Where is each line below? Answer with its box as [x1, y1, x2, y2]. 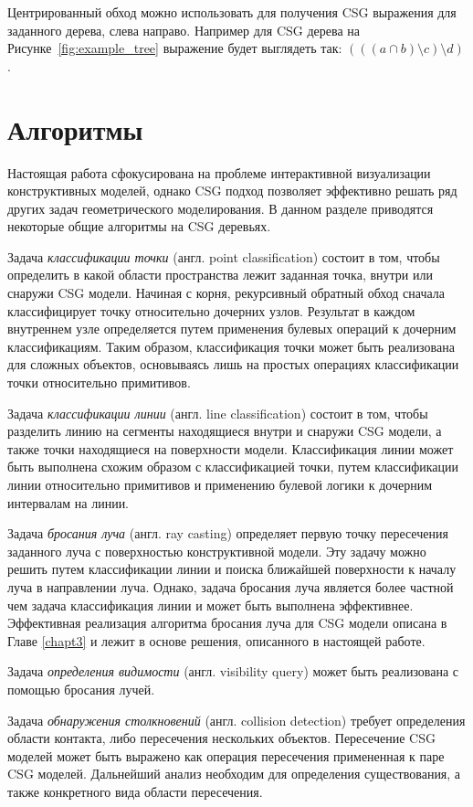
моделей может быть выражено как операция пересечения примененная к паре [7, 746, 445, 765]
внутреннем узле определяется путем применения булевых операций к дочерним [7, 319, 457, 338]
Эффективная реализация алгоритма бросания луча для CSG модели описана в [7, 613, 447, 632]
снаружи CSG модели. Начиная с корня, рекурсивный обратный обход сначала [7, 283, 446, 303]
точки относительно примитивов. [7, 373, 191, 392]
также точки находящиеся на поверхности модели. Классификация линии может [7, 439, 454, 458]
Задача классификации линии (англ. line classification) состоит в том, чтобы [7, 403, 428, 422]
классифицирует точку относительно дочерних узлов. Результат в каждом [7, 301, 415, 320]
